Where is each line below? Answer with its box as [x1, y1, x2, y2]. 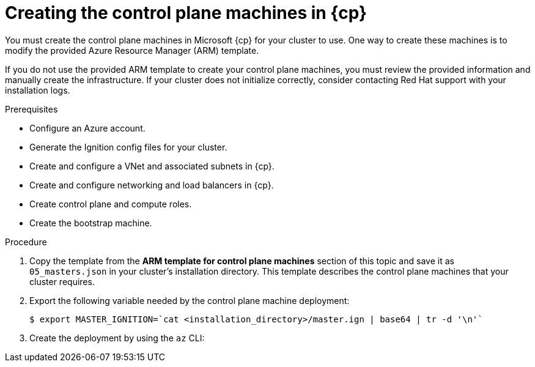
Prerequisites [5, 103, 58, 114]
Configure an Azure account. [29, 122, 146, 133]
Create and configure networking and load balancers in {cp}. [29, 179, 274, 190]
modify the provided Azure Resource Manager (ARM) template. [5, 45, 259, 56]
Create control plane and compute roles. [29, 198, 192, 209]
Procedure [5, 236, 47, 247]
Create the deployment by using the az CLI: [29, 332, 205, 343]
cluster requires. [29, 276, 95, 287]
